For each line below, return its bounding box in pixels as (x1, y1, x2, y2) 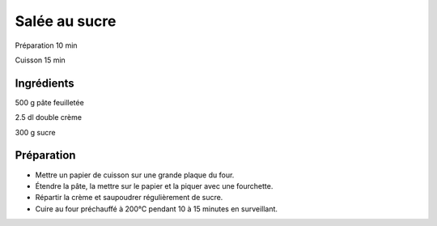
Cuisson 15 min (15, 55, 66, 65)
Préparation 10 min (15, 41, 78, 50)
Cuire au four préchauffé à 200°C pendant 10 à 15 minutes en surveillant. (35, 203, 278, 214)
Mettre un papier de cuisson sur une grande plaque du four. (35, 170, 235, 180)
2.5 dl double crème (15, 113, 83, 122)
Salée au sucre (15, 12, 117, 30)
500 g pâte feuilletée (15, 97, 84, 107)
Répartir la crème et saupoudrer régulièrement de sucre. (35, 193, 223, 203)
